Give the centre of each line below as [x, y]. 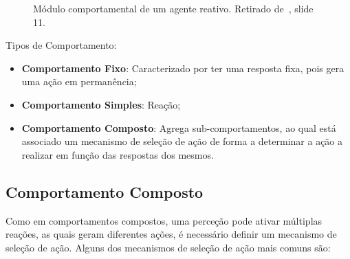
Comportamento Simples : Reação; [101, 104]
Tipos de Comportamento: [61, 45]
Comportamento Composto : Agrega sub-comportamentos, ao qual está [179, 127]
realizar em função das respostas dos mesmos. [118, 154]
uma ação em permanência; [79, 81]
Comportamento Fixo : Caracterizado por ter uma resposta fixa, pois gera [183, 68]
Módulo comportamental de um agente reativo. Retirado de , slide [173, 8]
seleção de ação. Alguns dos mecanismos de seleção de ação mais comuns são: [168, 247]
